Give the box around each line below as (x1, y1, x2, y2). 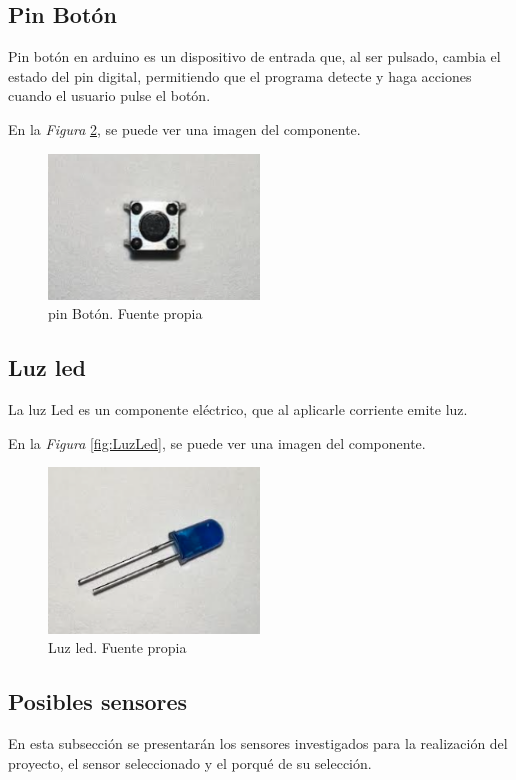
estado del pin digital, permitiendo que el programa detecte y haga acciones (8, 65, 472, 86)
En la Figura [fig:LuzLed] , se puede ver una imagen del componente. (8, 432, 426, 453)
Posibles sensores (8, 686, 188, 717)
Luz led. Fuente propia (48, 637, 187, 658)
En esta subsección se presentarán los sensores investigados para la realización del (8, 733, 508, 754)
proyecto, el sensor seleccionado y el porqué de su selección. (8, 752, 372, 773)
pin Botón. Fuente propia (48, 303, 203, 324)
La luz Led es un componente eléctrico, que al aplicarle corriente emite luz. (8, 399, 468, 420)
